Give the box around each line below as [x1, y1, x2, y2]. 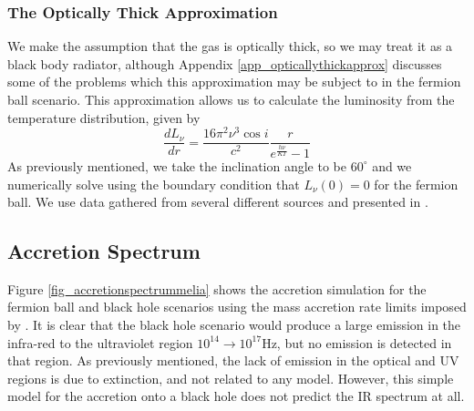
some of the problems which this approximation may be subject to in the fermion [7, 72, 461, 91]
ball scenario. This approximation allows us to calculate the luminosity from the [7, 90, 455, 108]
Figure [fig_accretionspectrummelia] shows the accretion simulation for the [7, 279, 427, 298]
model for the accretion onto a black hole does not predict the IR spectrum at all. [7, 386, 465, 406]
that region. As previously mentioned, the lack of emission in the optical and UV [7, 351, 459, 370]
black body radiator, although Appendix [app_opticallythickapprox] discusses [7, 54, 442, 73]
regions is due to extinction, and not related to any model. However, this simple [7, 368, 454, 387]
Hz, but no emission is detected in [262, 333, 452, 352]
